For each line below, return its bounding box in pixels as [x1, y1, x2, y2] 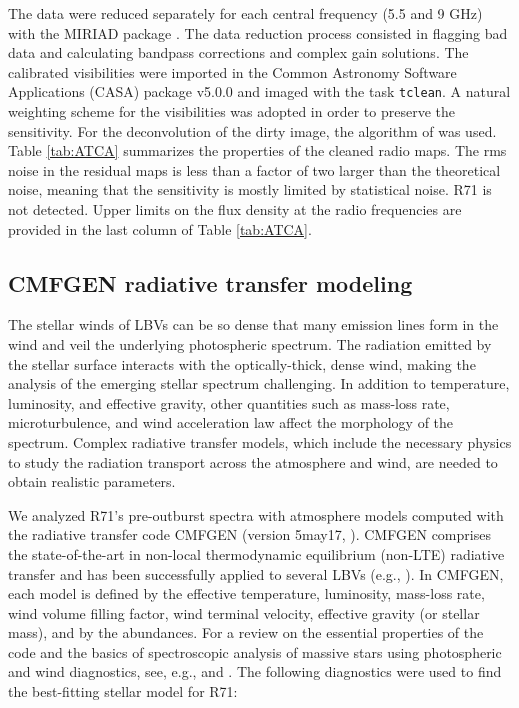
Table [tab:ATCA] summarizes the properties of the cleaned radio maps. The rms [8, 140, 507, 161]
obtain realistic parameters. [8, 471, 176, 492]
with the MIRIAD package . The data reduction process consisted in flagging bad [8, 22, 508, 43]
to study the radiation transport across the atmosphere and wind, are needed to [8, 451, 498, 472]
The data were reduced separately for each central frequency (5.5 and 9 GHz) [8, 3, 483, 23]
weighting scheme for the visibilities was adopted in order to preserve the [8, 101, 455, 122]
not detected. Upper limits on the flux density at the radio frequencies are [8, 199, 462, 219]
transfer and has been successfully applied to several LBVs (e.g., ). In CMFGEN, [8, 563, 504, 584]
